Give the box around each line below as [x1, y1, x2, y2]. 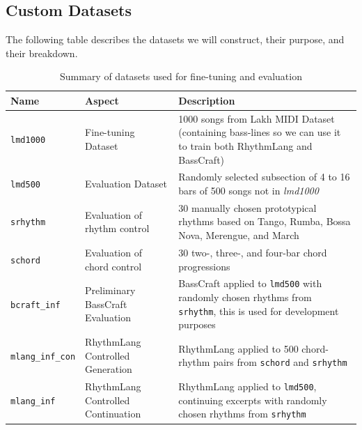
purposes [178, 317, 216, 332]
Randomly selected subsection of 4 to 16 [178, 169, 350, 184]
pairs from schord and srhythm [213, 355, 347, 369]
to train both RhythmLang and [178, 139, 313, 153]
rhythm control [85, 221, 150, 236]
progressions [178, 259, 230, 273]
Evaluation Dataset [85, 176, 167, 191]
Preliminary [85, 283, 136, 298]
